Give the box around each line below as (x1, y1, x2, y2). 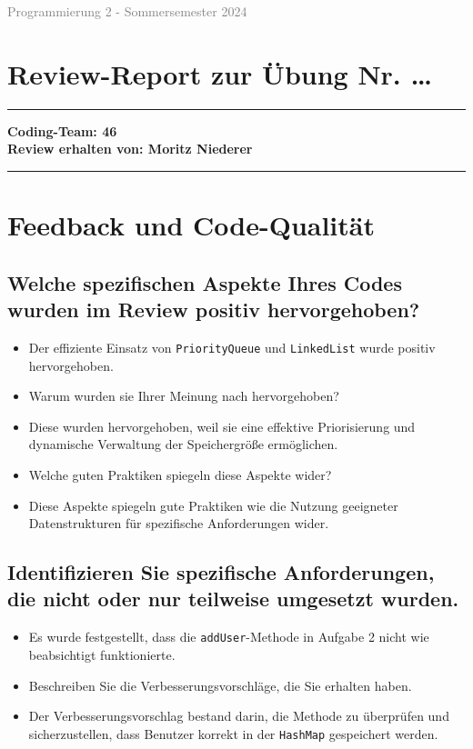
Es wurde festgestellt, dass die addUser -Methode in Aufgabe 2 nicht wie (28, 627, 429, 646)
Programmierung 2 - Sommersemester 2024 (7, 2, 247, 20)
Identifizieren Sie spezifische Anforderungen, (7, 558, 435, 586)
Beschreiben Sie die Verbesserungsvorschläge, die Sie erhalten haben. (28, 675, 412, 694)
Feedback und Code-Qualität (7, 206, 375, 244)
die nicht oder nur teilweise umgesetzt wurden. (7, 584, 459, 613)
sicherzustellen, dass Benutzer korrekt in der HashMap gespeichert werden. (28, 724, 438, 743)
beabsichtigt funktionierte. (28, 644, 176, 664)
